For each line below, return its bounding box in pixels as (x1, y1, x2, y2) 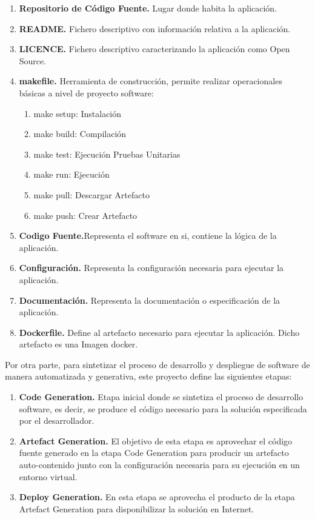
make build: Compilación (33, 127, 127, 140)
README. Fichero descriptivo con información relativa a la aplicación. (19, 22, 291, 35)
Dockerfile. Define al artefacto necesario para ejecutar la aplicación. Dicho (19, 326, 300, 338)
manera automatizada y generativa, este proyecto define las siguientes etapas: (5, 370, 292, 383)
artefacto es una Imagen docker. (19, 338, 138, 350)
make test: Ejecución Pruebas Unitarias (33, 147, 181, 160)
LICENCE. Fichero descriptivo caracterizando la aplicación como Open (19, 42, 290, 55)
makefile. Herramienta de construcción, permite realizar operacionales (19, 75, 282, 87)
